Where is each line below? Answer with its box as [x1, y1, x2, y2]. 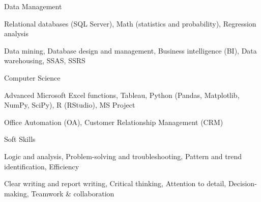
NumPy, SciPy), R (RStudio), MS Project [4, 99, 135, 110]
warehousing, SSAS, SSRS [4, 55, 85, 66]
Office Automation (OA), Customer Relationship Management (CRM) [4, 116, 223, 127]
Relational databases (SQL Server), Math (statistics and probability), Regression [4, 18, 256, 29]
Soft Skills [4, 134, 36, 144]
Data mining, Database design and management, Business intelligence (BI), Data [4, 45, 257, 56]
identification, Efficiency [4, 161, 79, 171]
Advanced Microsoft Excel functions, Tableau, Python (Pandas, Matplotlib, [4, 89, 240, 100]
